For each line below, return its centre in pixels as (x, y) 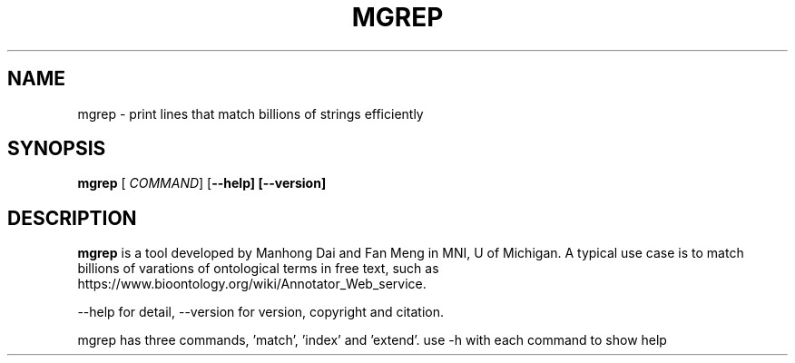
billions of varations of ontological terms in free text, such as (258, 269)
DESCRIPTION (72, 218)
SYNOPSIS (57, 149)
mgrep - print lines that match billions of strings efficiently (250, 113)
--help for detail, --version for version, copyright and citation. (261, 312)
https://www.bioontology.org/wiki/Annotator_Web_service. (252, 284)
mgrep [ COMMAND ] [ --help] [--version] (202, 183)
